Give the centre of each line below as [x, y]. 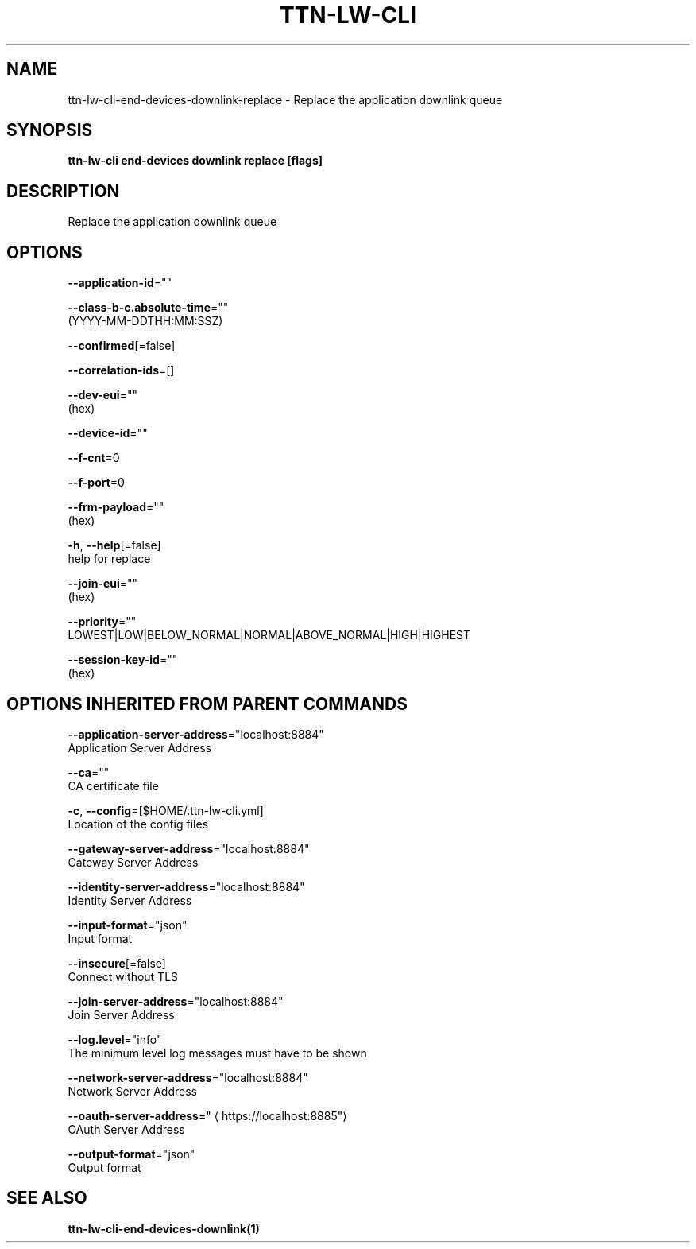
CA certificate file [113, 785]
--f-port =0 [96, 483]
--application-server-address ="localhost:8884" [196, 734]
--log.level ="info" [115, 1039]
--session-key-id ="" [123, 660]
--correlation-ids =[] [121, 370]
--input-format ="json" [128, 925]
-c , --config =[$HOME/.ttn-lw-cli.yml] [166, 810]
